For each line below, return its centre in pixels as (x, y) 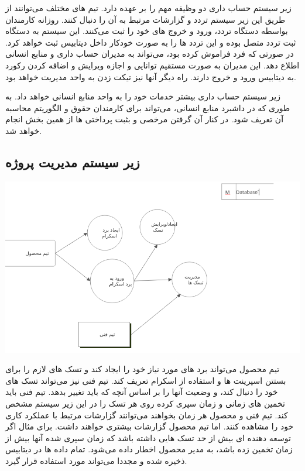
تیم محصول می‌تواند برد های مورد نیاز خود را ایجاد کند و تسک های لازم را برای (143, 369)
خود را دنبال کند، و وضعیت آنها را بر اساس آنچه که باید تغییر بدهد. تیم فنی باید (142, 392)
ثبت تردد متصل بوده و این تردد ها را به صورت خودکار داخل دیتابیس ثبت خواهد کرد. (151, 42)
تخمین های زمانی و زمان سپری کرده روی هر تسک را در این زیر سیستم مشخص (145, 403)
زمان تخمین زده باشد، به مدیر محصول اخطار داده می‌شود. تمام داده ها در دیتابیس (149, 449)
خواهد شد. (24, 130)
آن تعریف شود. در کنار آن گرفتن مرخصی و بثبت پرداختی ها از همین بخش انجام (145, 119)
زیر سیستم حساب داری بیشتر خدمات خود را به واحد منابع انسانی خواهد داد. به (143, 96)
